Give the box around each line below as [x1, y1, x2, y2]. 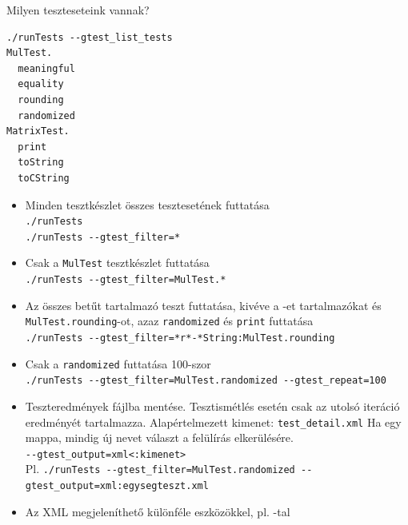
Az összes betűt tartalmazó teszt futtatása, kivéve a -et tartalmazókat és [25, 296, 382, 313]
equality [18, 78, 64, 90]
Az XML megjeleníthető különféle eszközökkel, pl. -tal [25, 503, 290, 519]
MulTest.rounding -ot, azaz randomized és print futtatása [25, 312, 314, 329]
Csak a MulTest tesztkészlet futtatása [25, 254, 210, 271]
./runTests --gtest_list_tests [6, 31, 173, 43]
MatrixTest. [6, 125, 70, 137]
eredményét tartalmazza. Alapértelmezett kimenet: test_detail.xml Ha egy [25, 413, 402, 430]
